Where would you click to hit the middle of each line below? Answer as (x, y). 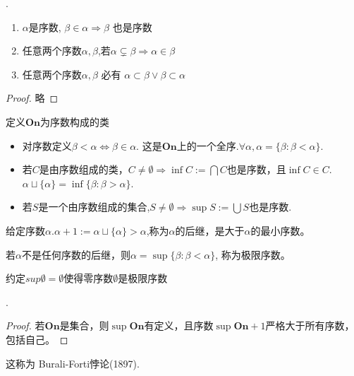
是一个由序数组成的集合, (94, 207)
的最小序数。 (280, 230)
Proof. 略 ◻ (32, 98)
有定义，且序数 (179, 325)
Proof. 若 (25, 325)
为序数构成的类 (75, 121)
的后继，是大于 (210, 230)
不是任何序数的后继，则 (76, 254)
